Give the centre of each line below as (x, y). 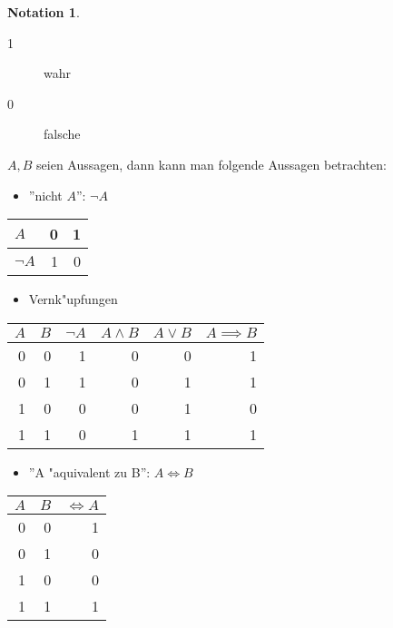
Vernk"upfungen (73, 299)
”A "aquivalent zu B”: (89, 471)
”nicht (45, 195)
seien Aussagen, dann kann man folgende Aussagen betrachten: (211, 164)
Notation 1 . (44, 12)
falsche (62, 134)
